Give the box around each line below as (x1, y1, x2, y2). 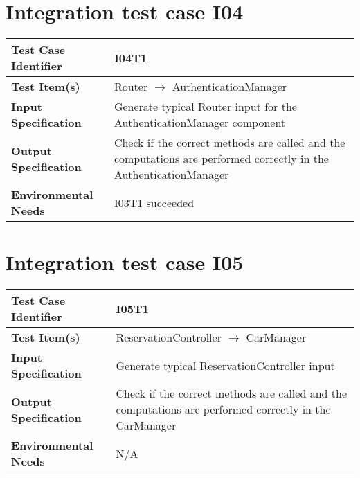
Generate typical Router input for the (114, 98, 297, 115)
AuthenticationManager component (114, 114, 286, 131)
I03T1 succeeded (114, 194, 195, 211)
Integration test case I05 (6, 248, 244, 276)
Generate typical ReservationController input (116, 357, 335, 373)
